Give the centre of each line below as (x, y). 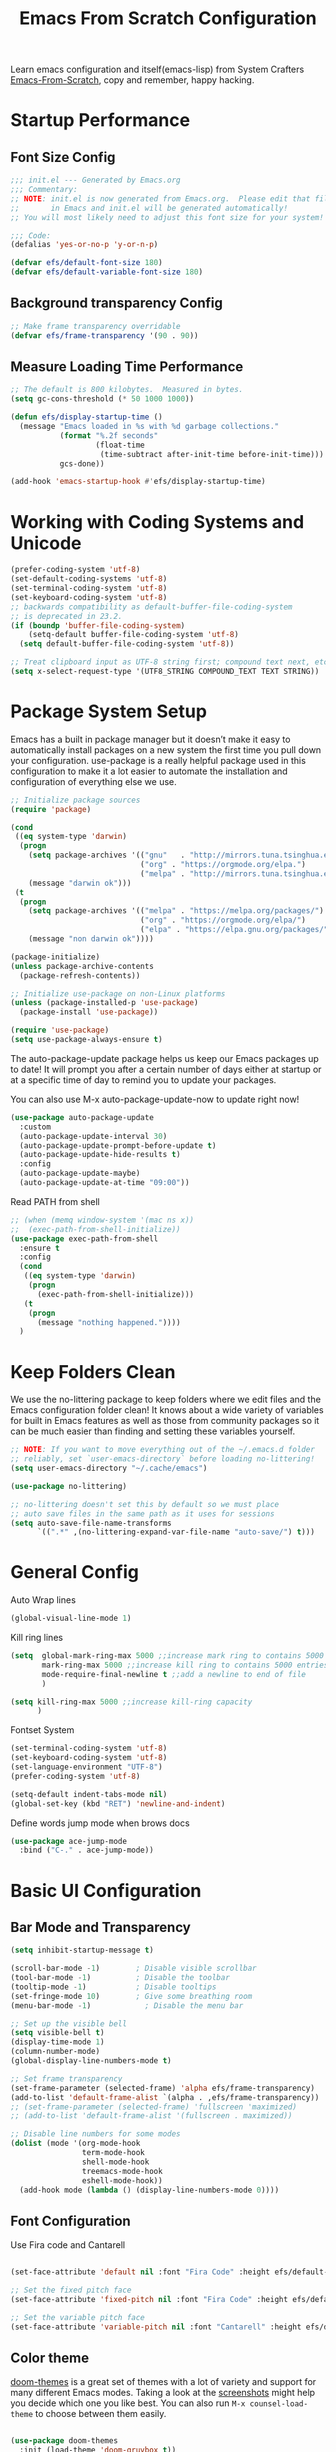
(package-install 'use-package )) (89, 1012)
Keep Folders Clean (93, 1371)
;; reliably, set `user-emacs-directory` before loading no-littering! (162, 1459)
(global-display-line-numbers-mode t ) (91, 2061)
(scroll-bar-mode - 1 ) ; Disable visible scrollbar (133, 1968)
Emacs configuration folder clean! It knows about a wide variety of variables (167, 1410)
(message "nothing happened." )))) (109, 1322)
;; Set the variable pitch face (77, 2317)
